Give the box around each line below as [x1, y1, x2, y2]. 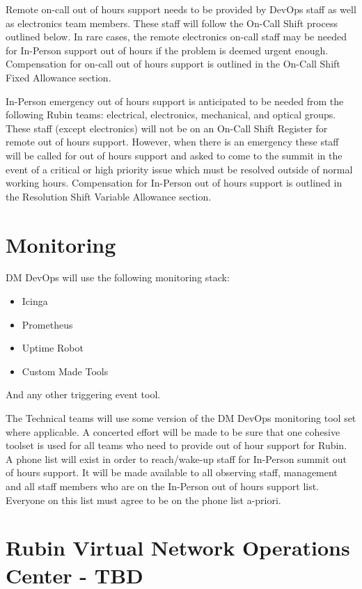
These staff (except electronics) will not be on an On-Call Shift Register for [6, 120, 328, 135]
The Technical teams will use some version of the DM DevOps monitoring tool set [6, 411, 356, 425]
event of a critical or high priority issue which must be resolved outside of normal [6, 162, 353, 176]
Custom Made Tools [22, 363, 109, 378]
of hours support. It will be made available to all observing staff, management [6, 465, 338, 480]
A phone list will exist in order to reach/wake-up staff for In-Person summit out [6, 451, 347, 466]
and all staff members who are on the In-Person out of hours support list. [6, 478, 320, 493]
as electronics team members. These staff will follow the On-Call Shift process [6, 15, 338, 30]
